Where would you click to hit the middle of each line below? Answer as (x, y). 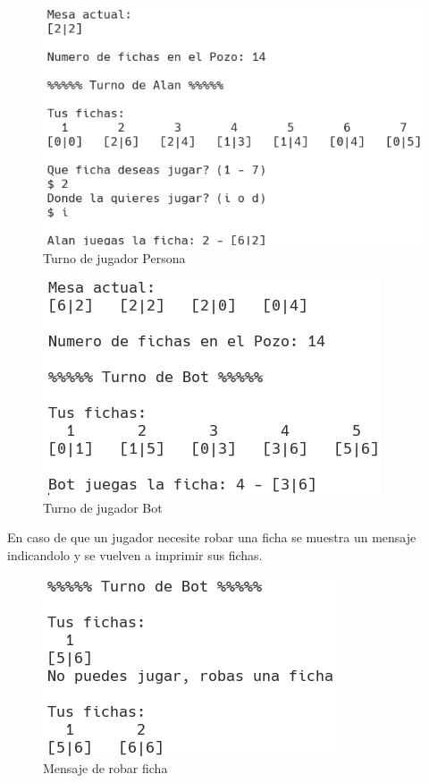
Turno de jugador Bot (103, 507)
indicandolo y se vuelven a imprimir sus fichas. (135, 555)
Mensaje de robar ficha (105, 768)
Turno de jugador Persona (114, 257)
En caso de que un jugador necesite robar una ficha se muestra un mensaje (212, 537)
